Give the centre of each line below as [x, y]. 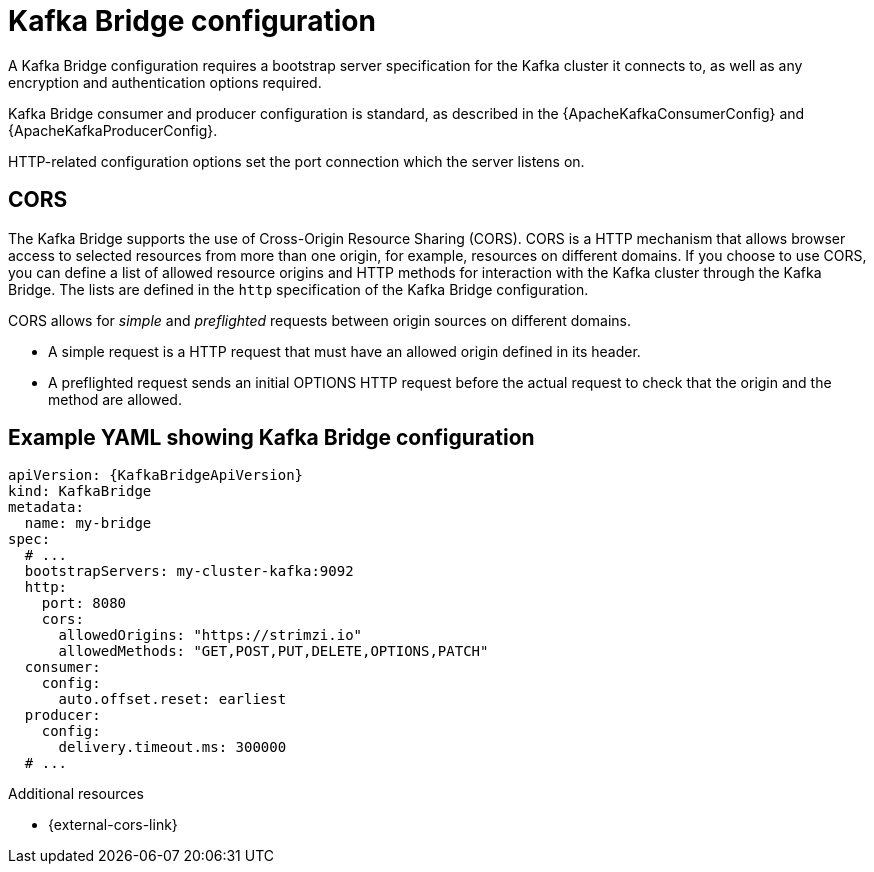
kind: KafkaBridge [80, 491]
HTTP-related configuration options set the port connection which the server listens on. [296, 161]
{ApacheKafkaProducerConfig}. [113, 130]
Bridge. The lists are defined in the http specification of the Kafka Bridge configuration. [298, 289]
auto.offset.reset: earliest [172, 699]
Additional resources [76, 794]
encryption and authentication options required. [165, 82]
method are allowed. [115, 399]
